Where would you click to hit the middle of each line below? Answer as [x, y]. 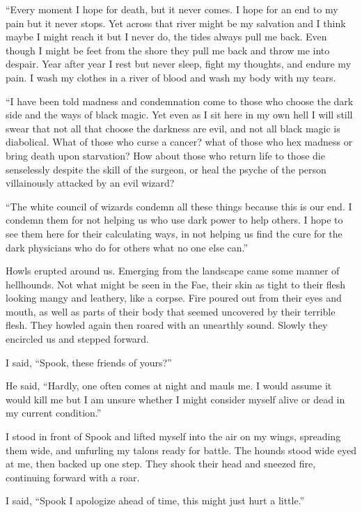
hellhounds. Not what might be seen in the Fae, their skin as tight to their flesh [175, 284]
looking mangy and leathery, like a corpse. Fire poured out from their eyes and [174, 298]
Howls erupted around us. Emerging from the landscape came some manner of [173, 271]
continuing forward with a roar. [73, 477]
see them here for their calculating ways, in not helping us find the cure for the [174, 233]
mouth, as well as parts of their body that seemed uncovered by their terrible [171, 311]
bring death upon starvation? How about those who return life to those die [165, 155]
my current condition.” [54, 413]
